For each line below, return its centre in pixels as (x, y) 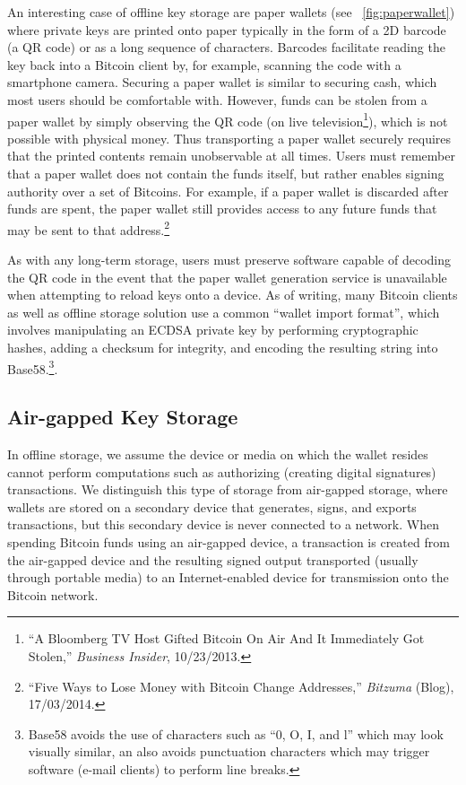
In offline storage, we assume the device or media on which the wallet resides (218, 454)
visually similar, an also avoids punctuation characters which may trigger (229, 751)
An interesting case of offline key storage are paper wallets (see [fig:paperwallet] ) (231, 12)
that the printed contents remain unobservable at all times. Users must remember (231, 156)
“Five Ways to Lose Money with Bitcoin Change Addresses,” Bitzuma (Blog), (241, 686)
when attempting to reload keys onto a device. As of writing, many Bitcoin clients (233, 295)
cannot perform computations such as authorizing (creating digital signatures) (222, 471)
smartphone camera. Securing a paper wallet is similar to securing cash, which (222, 82)
